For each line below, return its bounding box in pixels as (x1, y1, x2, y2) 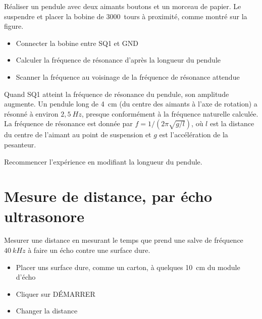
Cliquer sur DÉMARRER (16, 288, 95, 299)
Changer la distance (16, 305, 78, 316)
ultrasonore (4, 205, 85, 226)
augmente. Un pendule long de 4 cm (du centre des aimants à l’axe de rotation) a (4, 98, 257, 109)
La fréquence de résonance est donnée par (4, 118, 133, 129)
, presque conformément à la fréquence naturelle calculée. (81, 108, 258, 119)
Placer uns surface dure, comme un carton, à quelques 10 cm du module (16, 261, 240, 272)
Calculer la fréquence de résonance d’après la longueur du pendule (16, 55, 221, 65)
